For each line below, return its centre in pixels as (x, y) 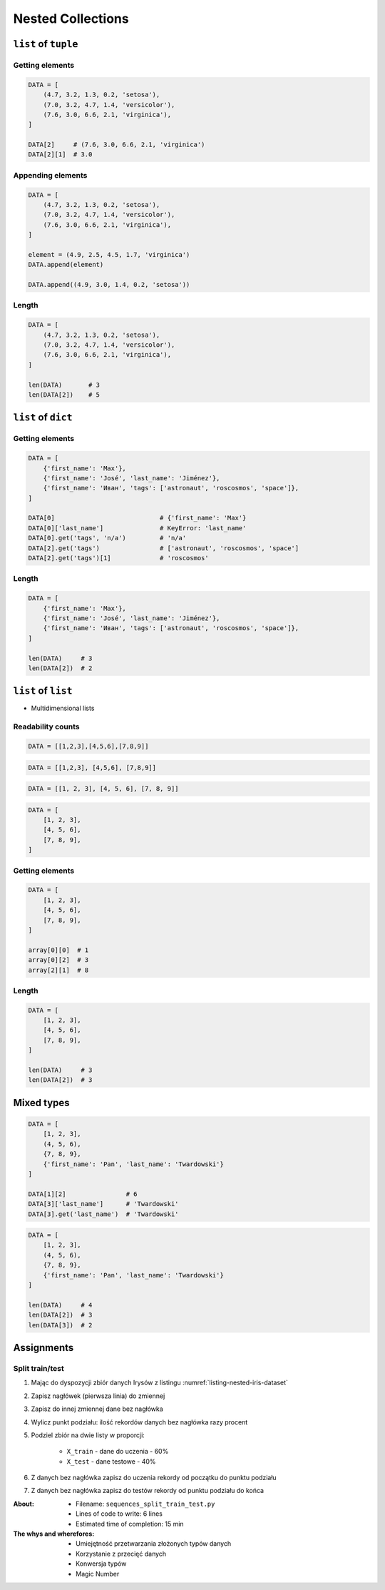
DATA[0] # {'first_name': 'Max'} (137, 518)
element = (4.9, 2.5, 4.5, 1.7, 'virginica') (109, 254)
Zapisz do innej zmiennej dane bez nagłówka (97, 1409)
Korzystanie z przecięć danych (121, 1554)
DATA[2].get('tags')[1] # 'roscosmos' (119, 558)
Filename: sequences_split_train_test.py (145, 1504)
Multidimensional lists (63, 708)
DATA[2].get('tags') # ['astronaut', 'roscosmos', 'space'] (164, 548)
